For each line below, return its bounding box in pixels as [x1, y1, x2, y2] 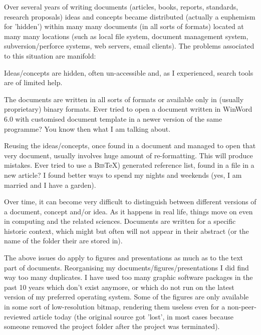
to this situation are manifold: [4, 50, 96, 61]
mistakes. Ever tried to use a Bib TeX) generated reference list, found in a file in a [4, 160, 254, 170]
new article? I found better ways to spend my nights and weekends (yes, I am [4, 169, 242, 180]
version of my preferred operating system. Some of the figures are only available [4, 291, 249, 302]
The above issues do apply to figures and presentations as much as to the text [4, 252, 243, 263]
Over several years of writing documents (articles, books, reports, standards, [4, 2, 238, 12]
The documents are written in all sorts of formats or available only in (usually [4, 94, 244, 104]
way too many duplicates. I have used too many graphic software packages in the [4, 272, 253, 282]
